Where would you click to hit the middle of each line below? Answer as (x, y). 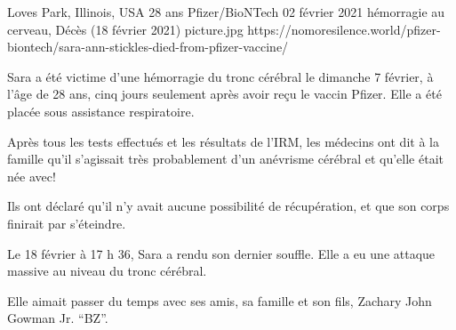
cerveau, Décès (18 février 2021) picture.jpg (125, 29)
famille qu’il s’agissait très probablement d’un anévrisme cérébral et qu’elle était (225, 159)
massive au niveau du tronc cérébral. (107, 271)
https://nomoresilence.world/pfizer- (344, 29)
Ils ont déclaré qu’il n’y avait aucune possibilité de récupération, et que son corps (228, 206)
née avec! (32, 176)
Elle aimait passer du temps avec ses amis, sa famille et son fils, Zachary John (220, 300)
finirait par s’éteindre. (67, 223)
